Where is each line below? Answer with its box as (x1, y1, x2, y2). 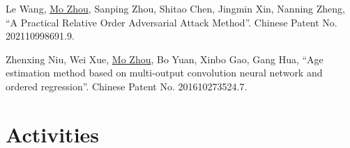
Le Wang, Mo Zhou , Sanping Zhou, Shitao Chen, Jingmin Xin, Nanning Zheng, (6, 1, 345, 15)
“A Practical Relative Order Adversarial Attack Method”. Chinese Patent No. (6, 15, 337, 29)
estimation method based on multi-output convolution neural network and (6, 65, 323, 80)
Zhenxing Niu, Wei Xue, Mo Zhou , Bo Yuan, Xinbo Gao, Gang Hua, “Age (6, 51, 324, 66)
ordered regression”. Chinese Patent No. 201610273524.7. (6, 79, 248, 93)
